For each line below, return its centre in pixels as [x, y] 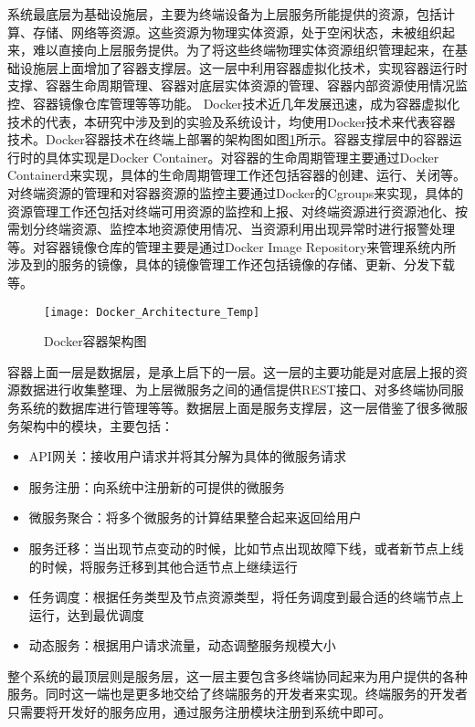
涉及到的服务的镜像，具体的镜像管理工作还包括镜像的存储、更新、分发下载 [231, 264]
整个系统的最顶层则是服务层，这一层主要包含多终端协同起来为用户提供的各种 [237, 675]
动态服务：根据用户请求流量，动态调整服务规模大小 [182, 645]
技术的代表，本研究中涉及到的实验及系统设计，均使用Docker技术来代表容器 [232, 121]
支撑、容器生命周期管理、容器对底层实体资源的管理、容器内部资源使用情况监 [237, 85]
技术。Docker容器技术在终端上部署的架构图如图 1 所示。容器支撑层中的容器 [228, 139]
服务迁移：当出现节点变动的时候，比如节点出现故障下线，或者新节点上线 [246, 548]
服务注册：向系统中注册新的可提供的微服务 [157, 486]
